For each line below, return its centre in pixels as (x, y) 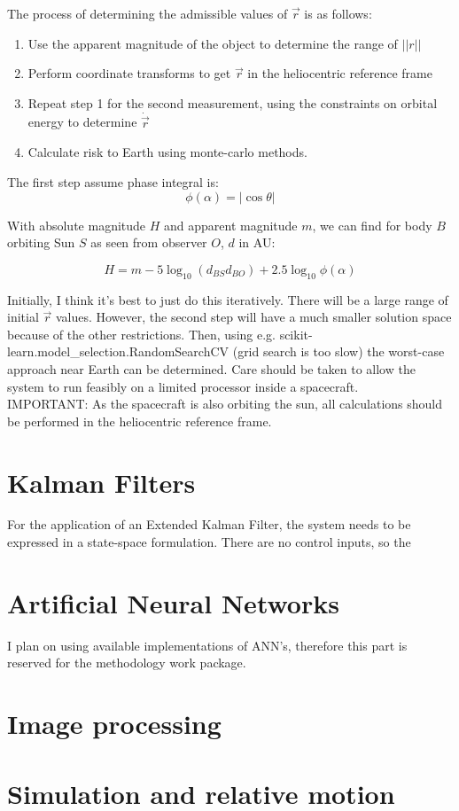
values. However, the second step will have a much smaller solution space (253, 317)
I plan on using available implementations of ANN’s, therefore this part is (207, 645)
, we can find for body (372, 225)
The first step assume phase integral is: (113, 182)
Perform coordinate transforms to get (129, 73)
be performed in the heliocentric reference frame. (140, 421)
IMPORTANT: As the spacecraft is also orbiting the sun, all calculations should (225, 404)
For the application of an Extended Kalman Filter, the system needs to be (209, 524)
